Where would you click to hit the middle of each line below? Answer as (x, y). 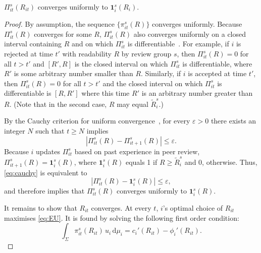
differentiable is (28, 93)
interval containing (33, 44)
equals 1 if (141, 162)
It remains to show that (41, 207)
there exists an (233, 121)
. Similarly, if (161, 73)
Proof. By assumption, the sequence (59, 23)
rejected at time (29, 54)
